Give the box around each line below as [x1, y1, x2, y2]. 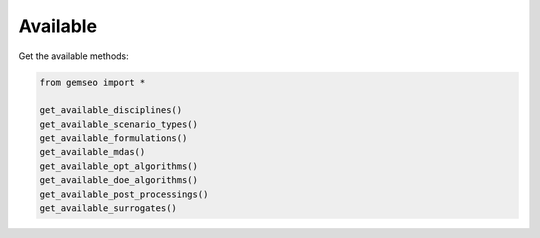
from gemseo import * [39, 76, 146, 88]
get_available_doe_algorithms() [39, 175, 199, 186]
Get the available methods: [18, 50, 129, 62]
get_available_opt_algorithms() [39, 160, 199, 172]
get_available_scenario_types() [39, 118, 199, 130]
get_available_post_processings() [39, 188, 209, 200]
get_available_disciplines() [39, 105, 183, 116]
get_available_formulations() [39, 133, 188, 144]
